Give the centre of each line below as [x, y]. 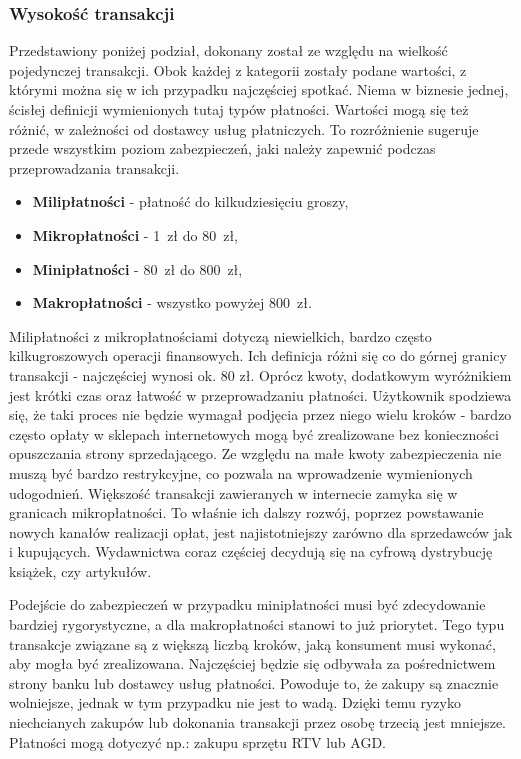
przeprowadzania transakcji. [94, 167]
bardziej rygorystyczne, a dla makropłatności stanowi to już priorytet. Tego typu [257, 624]
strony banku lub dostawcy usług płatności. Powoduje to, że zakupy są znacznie [254, 682]
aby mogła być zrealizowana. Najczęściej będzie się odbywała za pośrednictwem [252, 663]
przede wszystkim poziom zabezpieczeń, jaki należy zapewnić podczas [222, 148]
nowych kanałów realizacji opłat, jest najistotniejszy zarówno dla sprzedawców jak [261, 531]
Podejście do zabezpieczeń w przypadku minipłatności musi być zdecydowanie [247, 604]
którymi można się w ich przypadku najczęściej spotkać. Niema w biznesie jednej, [259, 89]
